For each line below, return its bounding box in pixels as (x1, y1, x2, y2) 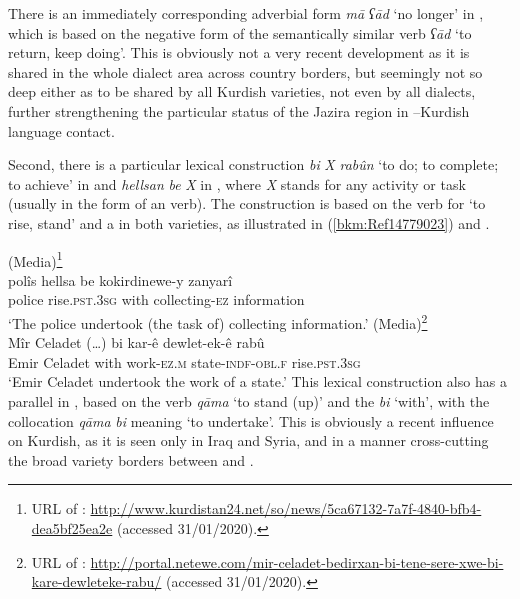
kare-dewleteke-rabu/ (31, 571, 162, 592)
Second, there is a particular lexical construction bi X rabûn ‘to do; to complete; (8, 154, 499, 175)
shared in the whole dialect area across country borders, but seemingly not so (8, 61, 483, 82)
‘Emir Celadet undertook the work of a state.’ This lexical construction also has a (8, 371, 507, 392)
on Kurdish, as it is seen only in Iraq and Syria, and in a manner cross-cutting (8, 430, 489, 451)
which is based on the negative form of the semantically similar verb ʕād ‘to (8, 22, 472, 43)
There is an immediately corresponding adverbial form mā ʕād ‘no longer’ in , (8, 3, 484, 23)
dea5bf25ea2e (31, 517, 113, 538)
